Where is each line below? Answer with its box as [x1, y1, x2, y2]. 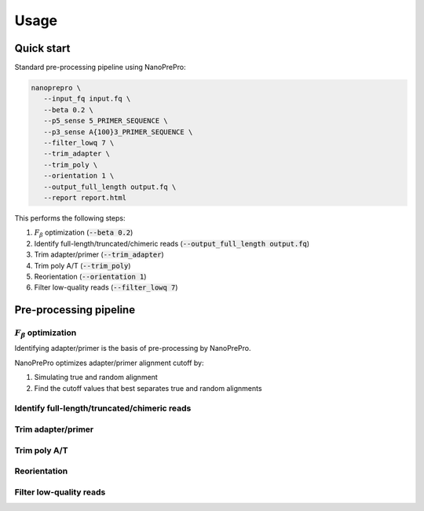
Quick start [14, 42, 71, 55]
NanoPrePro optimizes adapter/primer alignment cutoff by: [14, 358, 204, 367]
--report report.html [43, 193, 127, 202]
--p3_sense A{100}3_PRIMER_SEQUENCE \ [43, 127, 193, 137]
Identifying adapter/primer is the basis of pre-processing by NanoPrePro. [14, 344, 251, 353]
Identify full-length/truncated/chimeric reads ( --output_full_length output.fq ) [34, 239, 310, 248]
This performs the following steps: [14, 213, 126, 223]
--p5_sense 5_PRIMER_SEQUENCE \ [43, 116, 168, 126]
